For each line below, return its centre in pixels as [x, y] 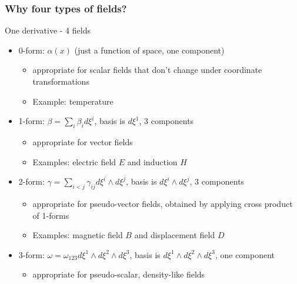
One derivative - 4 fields [48, 30]
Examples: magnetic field [78, 235]
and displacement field [175, 235]
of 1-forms [51, 215]
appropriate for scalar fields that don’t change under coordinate [147, 70]
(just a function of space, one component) [149, 50]
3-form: [31, 254]
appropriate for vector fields [83, 141]
